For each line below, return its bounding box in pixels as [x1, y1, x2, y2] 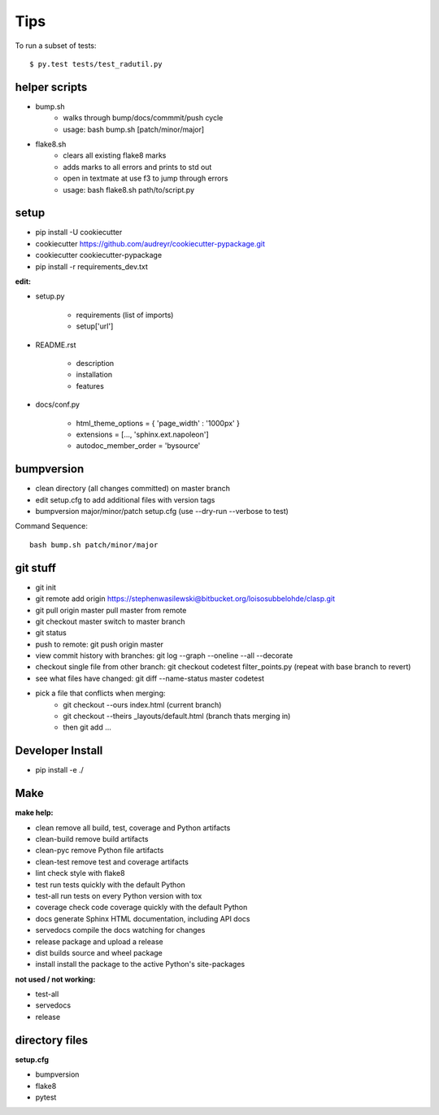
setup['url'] [76, 321, 114, 331]
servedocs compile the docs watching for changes [35, 926, 206, 935]
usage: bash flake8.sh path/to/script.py [63, 185, 195, 194]
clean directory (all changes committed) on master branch [35, 484, 231, 494]
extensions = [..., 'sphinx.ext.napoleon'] [76, 429, 209, 439]
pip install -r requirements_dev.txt [35, 261, 148, 272]
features [76, 381, 105, 390]
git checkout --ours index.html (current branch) [63, 699, 222, 709]
